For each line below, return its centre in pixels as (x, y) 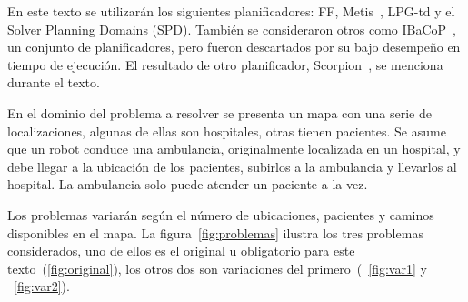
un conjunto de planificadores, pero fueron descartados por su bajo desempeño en (234, 47)
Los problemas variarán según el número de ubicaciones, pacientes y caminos (221, 214)
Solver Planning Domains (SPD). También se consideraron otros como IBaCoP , (232, 29)
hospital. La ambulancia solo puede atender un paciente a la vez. (188, 184)
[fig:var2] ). (42, 286)
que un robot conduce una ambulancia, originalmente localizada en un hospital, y (234, 149)
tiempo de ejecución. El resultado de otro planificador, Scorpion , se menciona (225, 64)
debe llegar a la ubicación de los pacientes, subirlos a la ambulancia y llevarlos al (232, 166)
